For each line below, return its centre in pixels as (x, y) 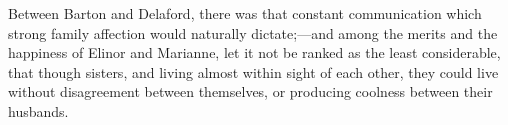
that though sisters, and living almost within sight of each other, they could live (253, 71)
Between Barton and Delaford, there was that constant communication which (245, 13)
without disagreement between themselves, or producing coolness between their (250, 91)
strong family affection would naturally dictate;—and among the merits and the (253, 32)
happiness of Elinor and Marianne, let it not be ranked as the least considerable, (254, 52)
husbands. (38, 110)
